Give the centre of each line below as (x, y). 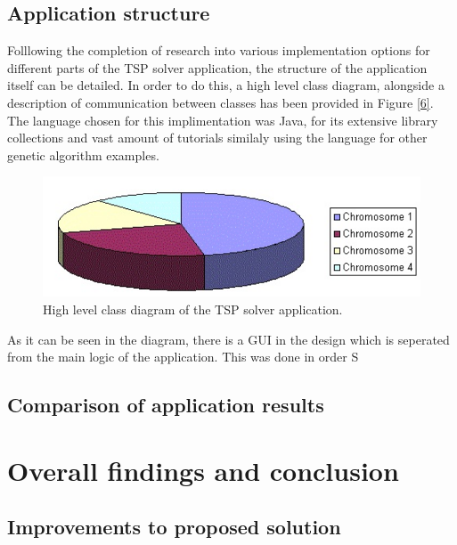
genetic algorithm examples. (83, 155)
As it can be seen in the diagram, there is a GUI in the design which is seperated (228, 339)
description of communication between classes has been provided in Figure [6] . (220, 102)
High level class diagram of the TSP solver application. (193, 309)
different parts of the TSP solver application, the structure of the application (217, 67)
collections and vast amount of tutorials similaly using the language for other (217, 138)
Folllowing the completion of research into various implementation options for (219, 50)
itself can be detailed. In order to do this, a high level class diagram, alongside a (226, 85)
